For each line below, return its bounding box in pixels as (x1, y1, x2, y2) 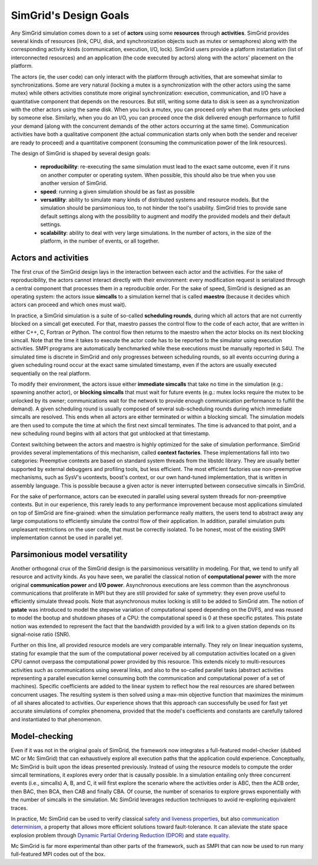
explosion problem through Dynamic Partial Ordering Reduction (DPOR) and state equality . (11, 831, 230, 839)
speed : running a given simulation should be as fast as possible (40, 188, 195, 195)
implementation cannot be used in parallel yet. (11, 533, 123, 541)
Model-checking (11, 731, 74, 741)
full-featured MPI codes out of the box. (11, 851, 105, 858)
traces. (11, 804, 28, 811)
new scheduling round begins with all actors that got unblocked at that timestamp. (11, 430, 210, 437)
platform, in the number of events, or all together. (40, 237, 160, 244)
